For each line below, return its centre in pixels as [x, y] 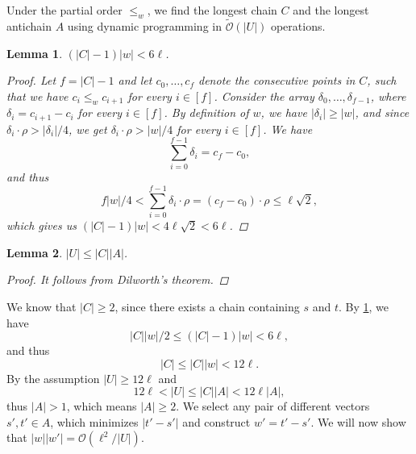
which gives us [42, 225]
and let [135, 80]
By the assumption [53, 378]
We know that [42, 306]
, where [388, 96]
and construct [216, 421]
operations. [298, 26]
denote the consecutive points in [277, 80]
